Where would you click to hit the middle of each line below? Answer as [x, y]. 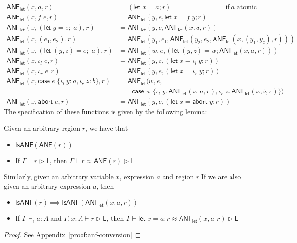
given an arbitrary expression [47, 186]
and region [178, 176]
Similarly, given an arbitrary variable [59, 176]
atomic [247, 8]
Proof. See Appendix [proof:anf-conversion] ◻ [73, 234]
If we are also [221, 176]
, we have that [107, 128]
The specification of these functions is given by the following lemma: [106, 112]
